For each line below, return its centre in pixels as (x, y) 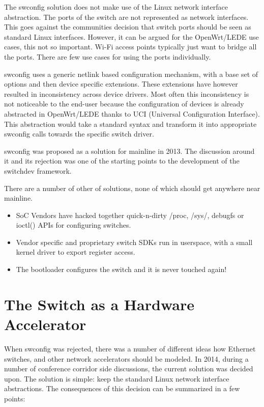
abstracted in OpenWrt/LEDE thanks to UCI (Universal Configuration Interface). (132, 113)
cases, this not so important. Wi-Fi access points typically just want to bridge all (130, 47)
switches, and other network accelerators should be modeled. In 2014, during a (126, 358)
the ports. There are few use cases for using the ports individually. (108, 56)
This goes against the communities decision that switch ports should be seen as (128, 27)
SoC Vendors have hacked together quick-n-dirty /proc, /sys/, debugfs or (130, 215)
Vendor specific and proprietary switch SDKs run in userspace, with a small (134, 242)
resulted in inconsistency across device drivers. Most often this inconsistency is (127, 93)
